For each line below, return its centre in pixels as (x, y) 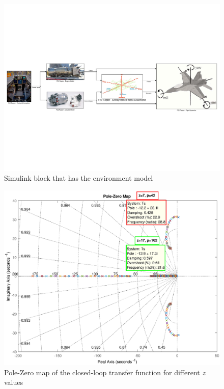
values (14, 382)
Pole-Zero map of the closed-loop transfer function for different (102, 372)
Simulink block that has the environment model (79, 178)
